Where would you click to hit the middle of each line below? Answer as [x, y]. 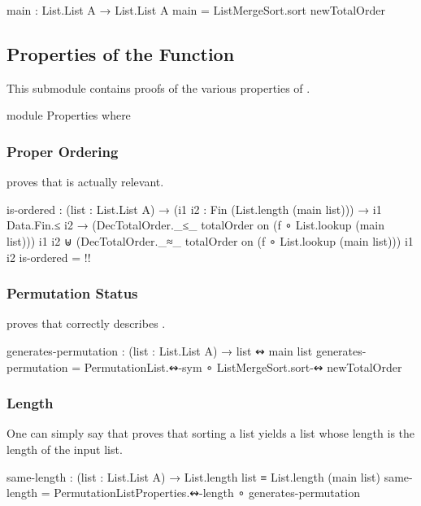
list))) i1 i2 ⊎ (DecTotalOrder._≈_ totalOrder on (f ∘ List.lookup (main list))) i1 [210, 240]
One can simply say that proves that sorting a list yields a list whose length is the [211, 433]
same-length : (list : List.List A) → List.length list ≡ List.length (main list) [193, 476]
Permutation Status [72, 293]
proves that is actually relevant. [85, 182]
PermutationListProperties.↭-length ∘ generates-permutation [207, 493]
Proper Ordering [63, 151]
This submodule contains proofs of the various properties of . [158, 87]
